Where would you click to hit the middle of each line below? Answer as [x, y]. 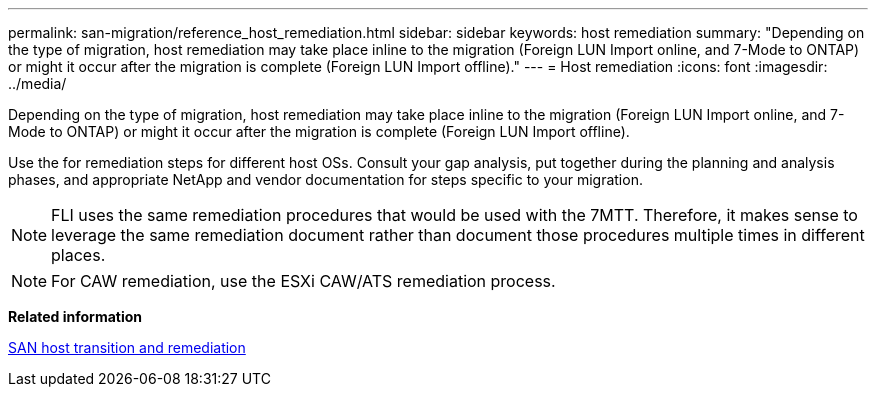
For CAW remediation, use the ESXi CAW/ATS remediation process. [303, 281]
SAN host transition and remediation [127, 347]
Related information [75, 316]
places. [78, 255]
